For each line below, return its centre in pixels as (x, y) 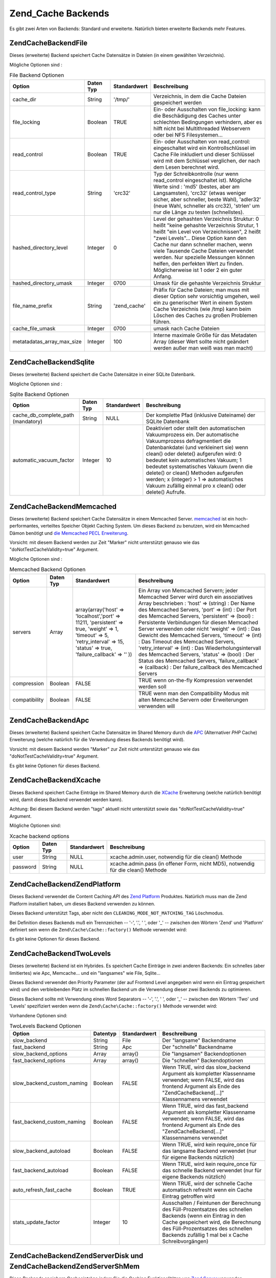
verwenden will (157, 706)
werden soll (152, 687)
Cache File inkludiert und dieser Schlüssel (204, 154)
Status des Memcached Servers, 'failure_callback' (199, 660)
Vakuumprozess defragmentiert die (188, 441)
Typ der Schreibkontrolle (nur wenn (196, 174)
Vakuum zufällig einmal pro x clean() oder (196, 486)
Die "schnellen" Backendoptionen (203, 1061)
